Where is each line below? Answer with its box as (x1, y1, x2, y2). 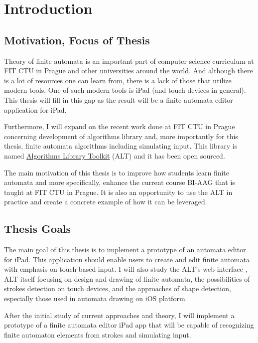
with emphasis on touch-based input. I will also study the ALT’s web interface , (4, 264, 248, 274)
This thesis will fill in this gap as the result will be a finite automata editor (4, 94, 233, 105)
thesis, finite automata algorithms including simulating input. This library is (4, 141, 238, 151)
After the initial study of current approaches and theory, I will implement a (4, 310, 235, 320)
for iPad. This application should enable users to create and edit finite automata (4, 254, 250, 264)
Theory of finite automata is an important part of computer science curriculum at (4, 55, 254, 66)
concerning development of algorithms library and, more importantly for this (4, 131, 238, 141)
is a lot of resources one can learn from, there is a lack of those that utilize (4, 75, 232, 85)
